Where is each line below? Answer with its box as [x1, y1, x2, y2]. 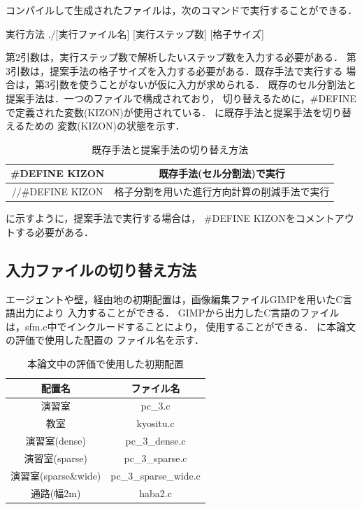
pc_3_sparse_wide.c [110, 468, 201, 482]
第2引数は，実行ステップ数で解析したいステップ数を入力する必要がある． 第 [6, 50, 356, 64]
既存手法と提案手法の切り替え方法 [92, 141, 249, 156]
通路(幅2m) [30, 485, 81, 500]
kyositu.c [136, 416, 175, 431]
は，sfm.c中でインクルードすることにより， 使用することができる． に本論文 [6, 319, 356, 333]
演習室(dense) [25, 433, 86, 448]
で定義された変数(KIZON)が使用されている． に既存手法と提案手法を [6, 104, 323, 119]
